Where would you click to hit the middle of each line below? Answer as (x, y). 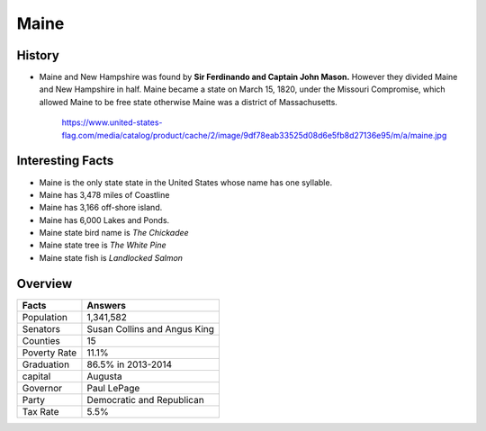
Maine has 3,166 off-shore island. (101, 208)
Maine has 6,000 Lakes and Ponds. (104, 220)
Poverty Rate (49, 353)
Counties (41, 340)
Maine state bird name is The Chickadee (114, 233)
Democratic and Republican (145, 400)
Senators (41, 328)
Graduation (46, 364)
